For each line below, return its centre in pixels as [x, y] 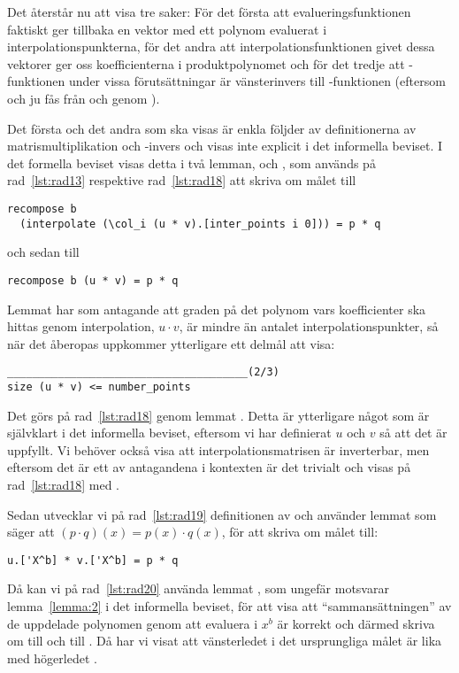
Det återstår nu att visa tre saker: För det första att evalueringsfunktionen [209, 12]
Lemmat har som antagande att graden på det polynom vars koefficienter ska [217, 309]
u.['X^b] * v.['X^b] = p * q [93, 560]
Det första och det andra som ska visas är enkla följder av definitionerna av [212, 128]
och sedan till [43, 252]
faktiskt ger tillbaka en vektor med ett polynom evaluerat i [167, 29]
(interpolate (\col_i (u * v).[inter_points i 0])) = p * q [200, 224]
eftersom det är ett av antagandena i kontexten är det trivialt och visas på [209, 467]
